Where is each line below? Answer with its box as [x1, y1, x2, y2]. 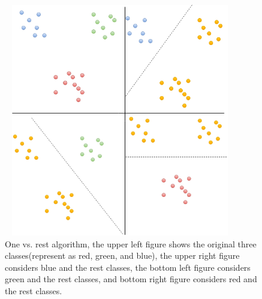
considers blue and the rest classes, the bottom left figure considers [5, 261, 251, 273]
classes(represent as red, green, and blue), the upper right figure [5, 249, 240, 262]
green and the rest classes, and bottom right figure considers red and [5, 273, 257, 285]
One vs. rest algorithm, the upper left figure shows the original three [5, 237, 257, 250]
